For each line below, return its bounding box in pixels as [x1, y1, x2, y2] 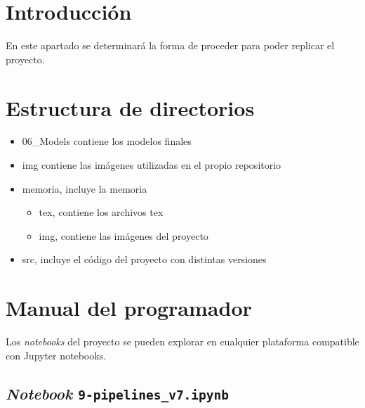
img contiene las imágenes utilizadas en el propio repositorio [22, 158, 281, 172]
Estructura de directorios [6, 93, 255, 122]
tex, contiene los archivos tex [39, 205, 164, 219]
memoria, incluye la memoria [22, 181, 147, 196]
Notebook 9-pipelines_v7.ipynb [6, 382, 230, 404]
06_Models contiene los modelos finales [22, 134, 192, 148]
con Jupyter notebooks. [6, 348, 107, 362]
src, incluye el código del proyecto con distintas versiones [22, 252, 267, 267]
